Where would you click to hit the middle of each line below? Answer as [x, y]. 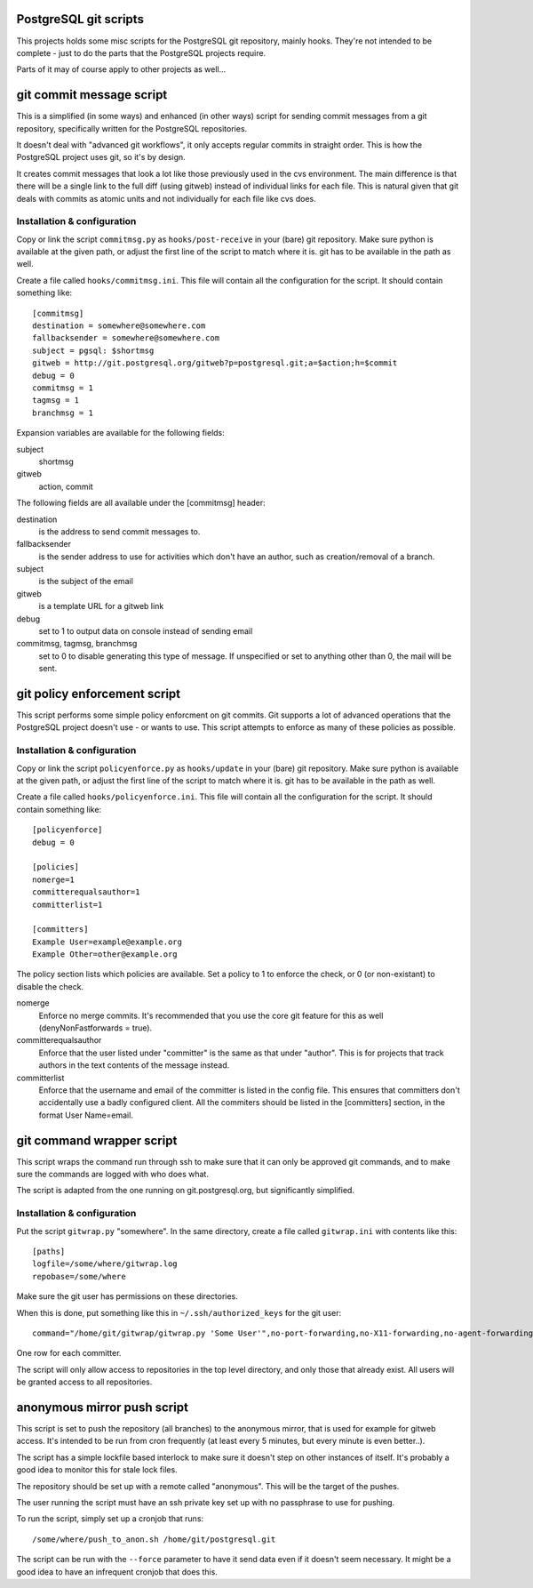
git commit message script [92, 95]
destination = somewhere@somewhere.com [119, 326]
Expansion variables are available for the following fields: [121, 433]
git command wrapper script [97, 1140]
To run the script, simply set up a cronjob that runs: [110, 1519]
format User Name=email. [86, 1115]
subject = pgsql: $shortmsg [93, 350]
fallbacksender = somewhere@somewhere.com [126, 338]
